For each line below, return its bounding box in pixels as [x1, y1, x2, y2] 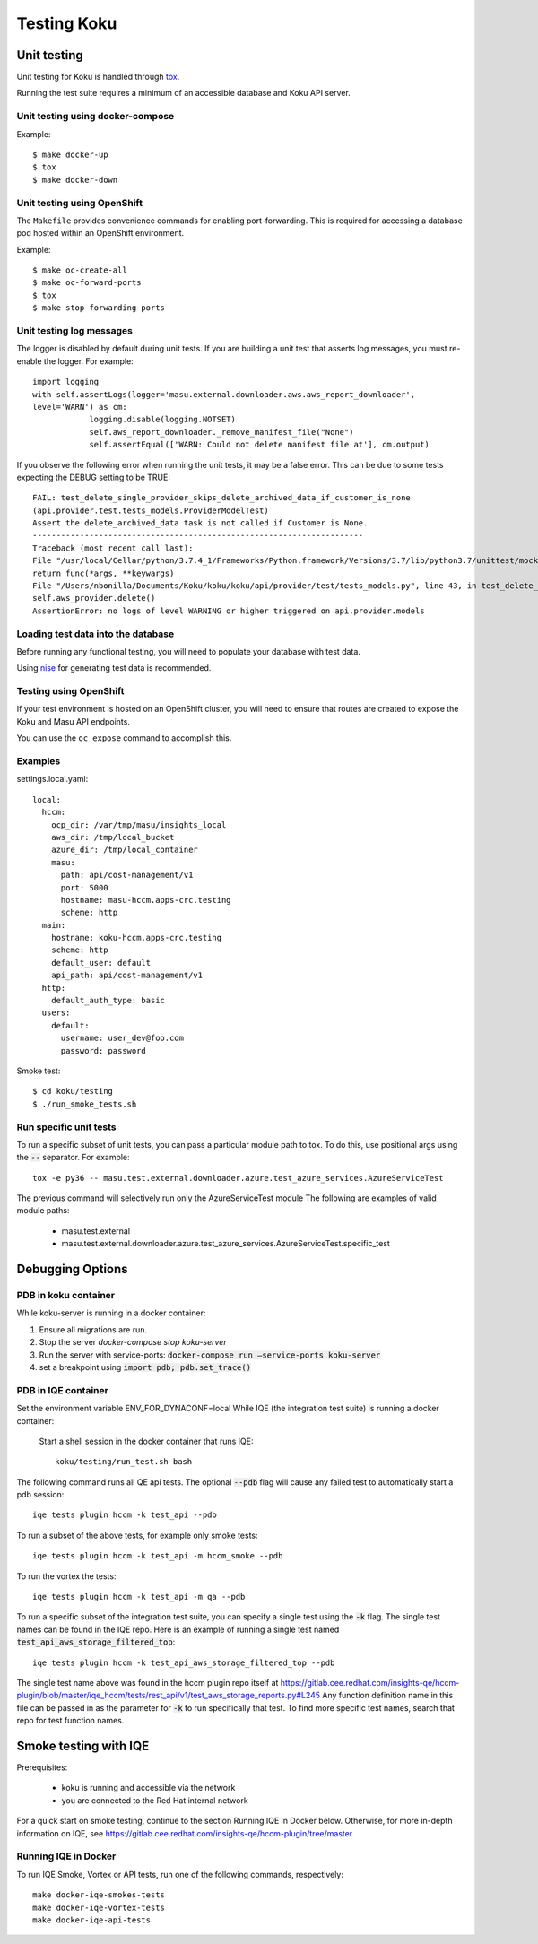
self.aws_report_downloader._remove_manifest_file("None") [89, 427, 354, 437]
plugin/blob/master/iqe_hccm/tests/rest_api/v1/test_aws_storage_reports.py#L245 [16, 1690, 321, 1701]
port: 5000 [60, 882, 108, 892]
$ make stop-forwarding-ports [32, 303, 166, 313]
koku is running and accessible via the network [61, 1783, 236, 1793]
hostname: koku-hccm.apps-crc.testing [50, 933, 222, 943]
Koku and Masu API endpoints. [16, 716, 130, 726]
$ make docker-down [32, 175, 118, 185]
